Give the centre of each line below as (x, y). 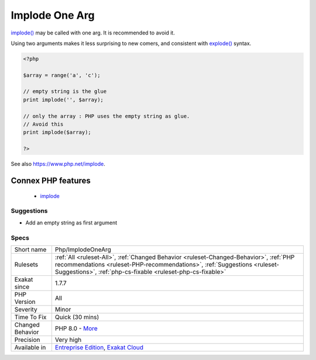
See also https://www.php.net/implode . (58, 164)
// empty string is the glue (65, 91)
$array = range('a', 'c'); (62, 75)
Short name (30, 250)
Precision (27, 340)
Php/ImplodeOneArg (83, 250)
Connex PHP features (51, 181)
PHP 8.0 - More (76, 328)
